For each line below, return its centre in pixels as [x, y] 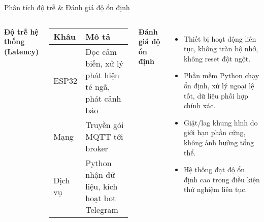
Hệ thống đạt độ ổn [214, 169]
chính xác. [200, 105]
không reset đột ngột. [217, 58]
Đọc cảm [101, 51]
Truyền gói [105, 124]
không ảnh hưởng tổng [219, 142]
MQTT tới [104, 136]
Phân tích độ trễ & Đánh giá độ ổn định [67, 7]
